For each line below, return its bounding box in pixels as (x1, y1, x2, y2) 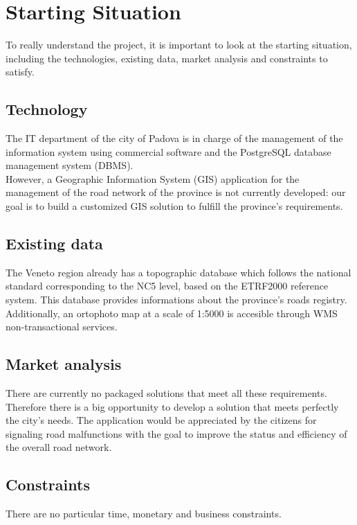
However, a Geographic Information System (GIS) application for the (6, 171, 300, 186)
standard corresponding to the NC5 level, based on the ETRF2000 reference (6, 278, 329, 293)
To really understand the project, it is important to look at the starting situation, (6, 37, 352, 52)
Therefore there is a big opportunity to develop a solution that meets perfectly (6, 399, 339, 413)
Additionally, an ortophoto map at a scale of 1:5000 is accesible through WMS (6, 305, 338, 320)
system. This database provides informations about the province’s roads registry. (6, 292, 347, 307)
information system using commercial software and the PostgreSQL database (6, 144, 331, 159)
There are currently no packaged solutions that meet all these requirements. (6, 386, 327, 400)
